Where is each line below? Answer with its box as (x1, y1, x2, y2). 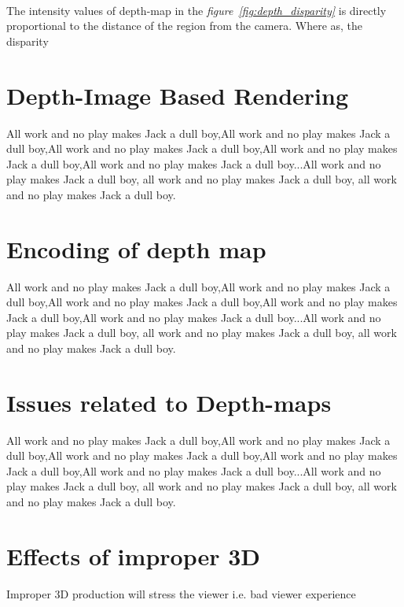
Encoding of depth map (6, 232, 266, 265)
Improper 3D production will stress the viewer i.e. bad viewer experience (6, 585, 356, 601)
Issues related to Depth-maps (6, 386, 332, 418)
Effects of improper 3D (6, 539, 260, 572)
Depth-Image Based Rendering (6, 79, 349, 111)
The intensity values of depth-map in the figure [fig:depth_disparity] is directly (6, 2, 387, 18)
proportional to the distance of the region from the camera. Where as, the (6, 17, 363, 34)
